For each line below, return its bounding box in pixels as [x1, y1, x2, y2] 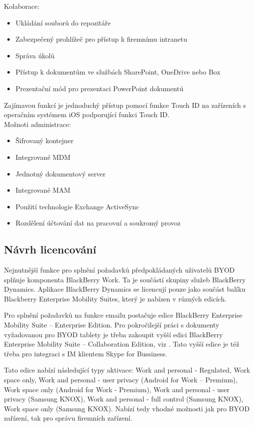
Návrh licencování [4, 242, 97, 257]
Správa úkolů [15, 50, 55, 60]
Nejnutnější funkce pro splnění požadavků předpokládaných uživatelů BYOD [4, 265, 235, 275]
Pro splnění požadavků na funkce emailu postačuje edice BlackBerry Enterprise [4, 310, 243, 320]
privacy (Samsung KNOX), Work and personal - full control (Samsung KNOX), [4, 394, 244, 404]
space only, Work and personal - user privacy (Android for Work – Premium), [4, 375, 238, 385]
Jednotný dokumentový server [15, 168, 106, 178]
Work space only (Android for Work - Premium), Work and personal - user [4, 384, 230, 394]
